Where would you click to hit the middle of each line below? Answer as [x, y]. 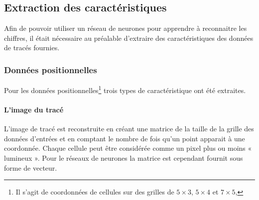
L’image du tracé [34, 110]
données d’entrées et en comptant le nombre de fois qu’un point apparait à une [125, 138]
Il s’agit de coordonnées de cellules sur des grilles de [95, 192]
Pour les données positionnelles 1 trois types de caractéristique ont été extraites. [125, 89]
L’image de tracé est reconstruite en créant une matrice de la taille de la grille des [129, 129]
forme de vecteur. [31, 167]
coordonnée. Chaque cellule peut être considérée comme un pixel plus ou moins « [128, 148]
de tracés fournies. [32, 48]
